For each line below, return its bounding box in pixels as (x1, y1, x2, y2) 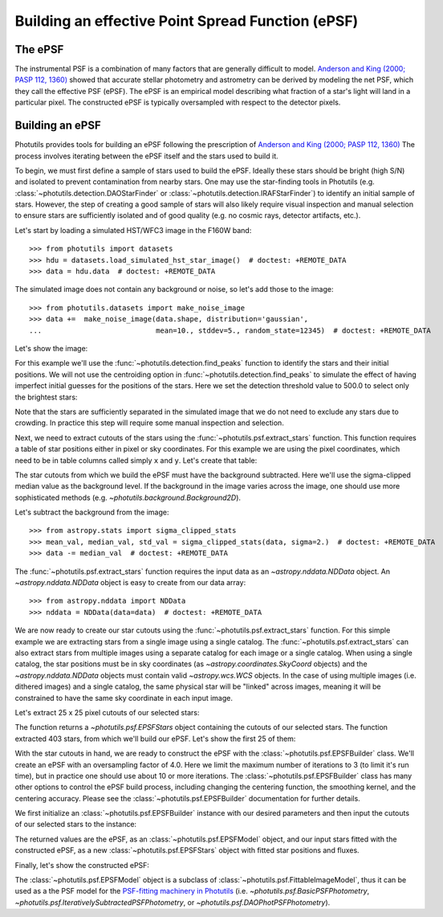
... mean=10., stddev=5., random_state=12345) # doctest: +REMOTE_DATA (29, 325, 431, 335)
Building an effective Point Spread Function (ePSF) (14, 12, 359, 30)
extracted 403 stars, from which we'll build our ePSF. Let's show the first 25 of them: (14, 734, 296, 743)
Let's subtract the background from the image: (14, 507, 169, 518)
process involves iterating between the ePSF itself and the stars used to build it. (14, 151, 278, 161)
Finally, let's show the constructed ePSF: (14, 860, 150, 870)
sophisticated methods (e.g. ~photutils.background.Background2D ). (14, 493, 241, 502)
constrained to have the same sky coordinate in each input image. (14, 693, 233, 702)
